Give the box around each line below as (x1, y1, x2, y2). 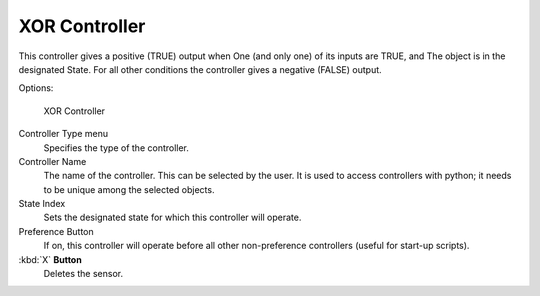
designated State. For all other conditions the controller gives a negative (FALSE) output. (18, 63, 382, 75)
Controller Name (18, 155, 87, 167)
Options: (18, 82, 54, 94)
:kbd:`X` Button (18, 253, 82, 265)
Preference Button (18, 225, 94, 237)
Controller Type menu (18, 128, 109, 140)
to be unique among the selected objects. (43, 183, 215, 195)
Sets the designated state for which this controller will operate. (43, 211, 302, 224)
